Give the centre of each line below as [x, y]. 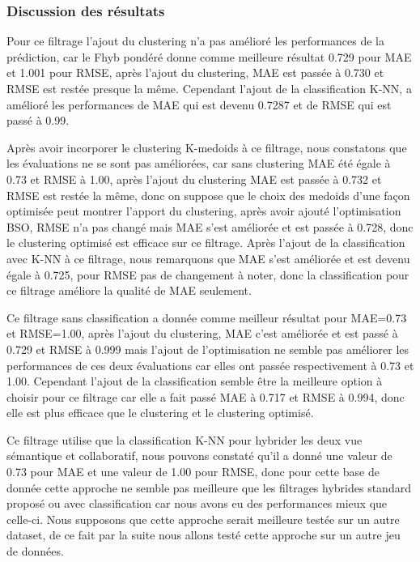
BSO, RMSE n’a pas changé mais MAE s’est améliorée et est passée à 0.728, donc [210, 226]
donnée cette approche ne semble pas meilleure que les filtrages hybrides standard [209, 487]
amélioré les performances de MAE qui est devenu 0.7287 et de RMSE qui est [199, 104]
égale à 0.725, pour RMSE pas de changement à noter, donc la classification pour [208, 274]
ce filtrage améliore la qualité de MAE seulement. [129, 290]
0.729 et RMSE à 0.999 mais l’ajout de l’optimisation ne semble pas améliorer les [208, 349]
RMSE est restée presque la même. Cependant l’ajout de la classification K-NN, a [209, 88]
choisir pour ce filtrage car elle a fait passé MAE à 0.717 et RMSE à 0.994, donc [206, 396]
